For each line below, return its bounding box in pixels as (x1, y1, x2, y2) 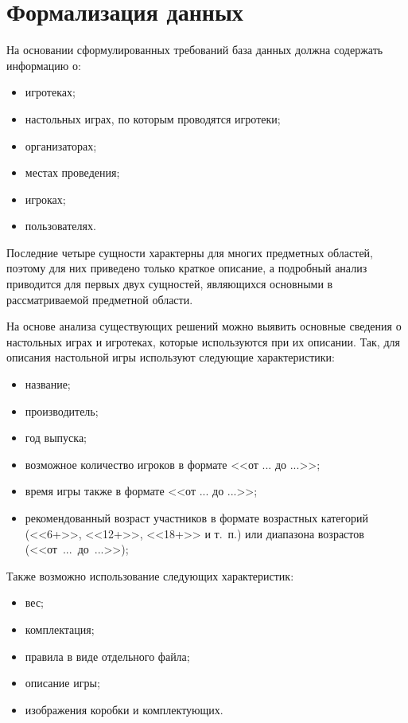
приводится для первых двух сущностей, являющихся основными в (6, 276, 333, 292)
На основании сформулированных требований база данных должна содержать (6, 41, 383, 58)
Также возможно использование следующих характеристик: (6, 567, 294, 584)
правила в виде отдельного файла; (25, 647, 190, 664)
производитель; (25, 402, 99, 419)
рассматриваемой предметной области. (6, 291, 193, 307)
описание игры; (25, 674, 100, 691)
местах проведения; (25, 164, 120, 181)
